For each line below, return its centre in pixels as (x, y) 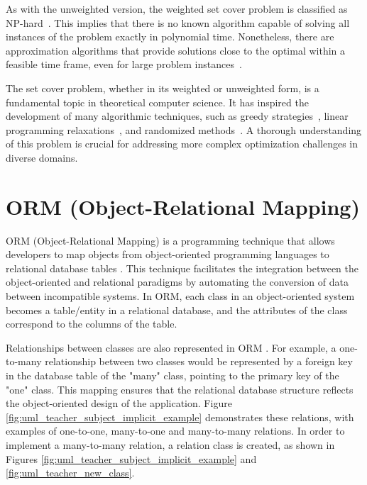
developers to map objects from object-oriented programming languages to (168, 254)
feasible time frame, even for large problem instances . (124, 64)
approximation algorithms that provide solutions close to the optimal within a (176, 50)
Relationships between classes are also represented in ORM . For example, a (171, 347)
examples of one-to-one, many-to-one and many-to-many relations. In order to (175, 431)
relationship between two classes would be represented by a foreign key (199, 361)
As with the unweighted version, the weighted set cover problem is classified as (177, 9)
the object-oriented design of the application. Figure (119, 403)
